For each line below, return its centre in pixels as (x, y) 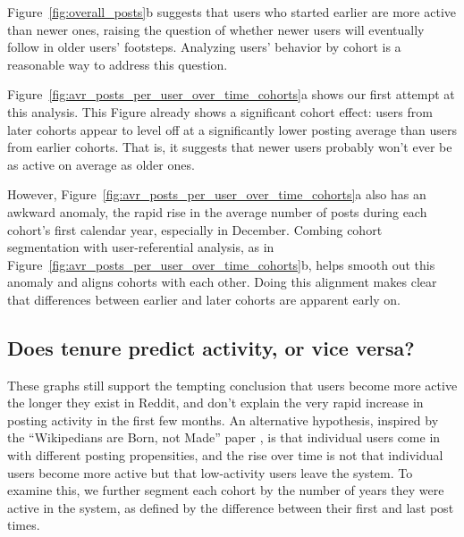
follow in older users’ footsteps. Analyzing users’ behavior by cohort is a (204, 47)
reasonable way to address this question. (118, 64)
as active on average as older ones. (101, 164)
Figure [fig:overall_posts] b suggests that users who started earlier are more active (232, 12)
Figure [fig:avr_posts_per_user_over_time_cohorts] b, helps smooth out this (221, 264)
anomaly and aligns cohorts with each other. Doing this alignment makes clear (222, 282)
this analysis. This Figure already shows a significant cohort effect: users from (220, 111)
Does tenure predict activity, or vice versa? (211, 347)
